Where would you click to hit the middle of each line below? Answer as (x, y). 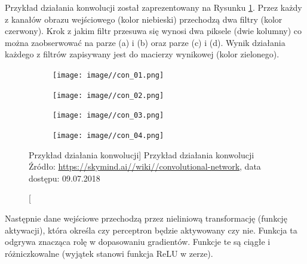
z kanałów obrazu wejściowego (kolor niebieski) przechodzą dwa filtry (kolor (144, 19)
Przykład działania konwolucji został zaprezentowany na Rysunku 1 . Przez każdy (153, 7)
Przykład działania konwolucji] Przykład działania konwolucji (142, 154)
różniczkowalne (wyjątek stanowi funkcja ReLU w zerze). (109, 253)
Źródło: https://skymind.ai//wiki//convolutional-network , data (145, 166)
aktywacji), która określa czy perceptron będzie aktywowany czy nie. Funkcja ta (151, 230)
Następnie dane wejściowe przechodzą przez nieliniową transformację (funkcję (146, 218)
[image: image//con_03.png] (108, 116)
